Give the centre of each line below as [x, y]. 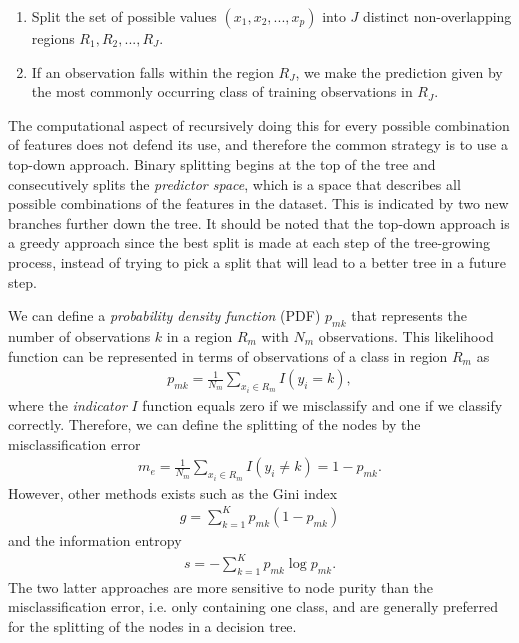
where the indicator [67, 404]
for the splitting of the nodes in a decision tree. [152, 626]
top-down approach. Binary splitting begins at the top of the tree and [222, 163]
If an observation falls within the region [152, 71]
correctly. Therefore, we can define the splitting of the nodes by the [214, 424]
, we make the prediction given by [399, 71]
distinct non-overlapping [437, 16]
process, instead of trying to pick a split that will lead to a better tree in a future [257, 261]
